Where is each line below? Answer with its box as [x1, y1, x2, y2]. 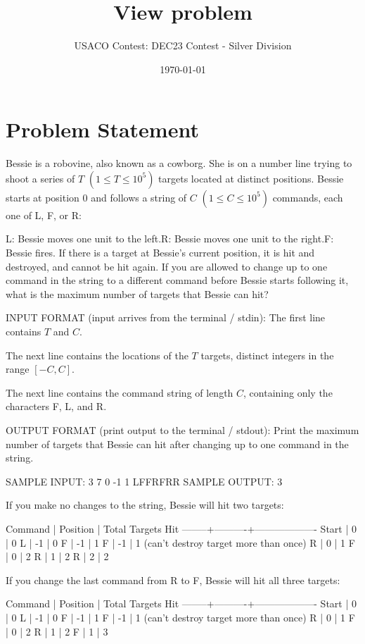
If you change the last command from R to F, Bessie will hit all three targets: [6, 572, 340, 587]
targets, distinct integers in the [200, 347, 334, 362]
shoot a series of [6, 171, 75, 185]
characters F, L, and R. [6, 399, 107, 414]
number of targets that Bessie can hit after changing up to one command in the [6, 436, 349, 451]
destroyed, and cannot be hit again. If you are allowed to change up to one [6, 259, 328, 273]
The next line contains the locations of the [6, 347, 188, 362]
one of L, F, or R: [6, 207, 82, 222]
